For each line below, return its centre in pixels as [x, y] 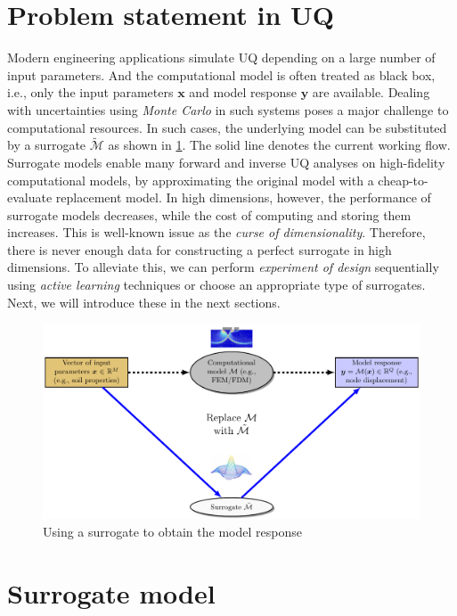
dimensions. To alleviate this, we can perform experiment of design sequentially [223, 267]
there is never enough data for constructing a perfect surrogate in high [200, 249]
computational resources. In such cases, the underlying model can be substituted [227, 127]
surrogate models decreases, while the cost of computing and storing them [209, 214]
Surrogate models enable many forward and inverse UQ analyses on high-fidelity [226, 162]
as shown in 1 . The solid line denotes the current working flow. [279, 145]
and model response [243, 92]
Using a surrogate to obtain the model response [172, 531]
